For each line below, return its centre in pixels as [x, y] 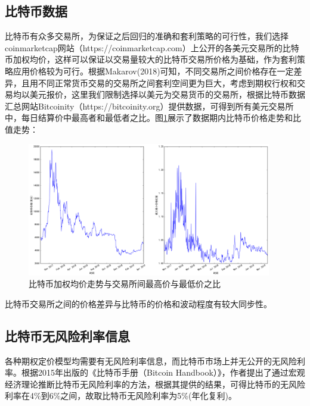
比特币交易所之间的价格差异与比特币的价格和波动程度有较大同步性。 [138, 303]
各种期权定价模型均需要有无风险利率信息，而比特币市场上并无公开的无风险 [151, 360]
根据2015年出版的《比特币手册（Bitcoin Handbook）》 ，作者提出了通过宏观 [163, 372]
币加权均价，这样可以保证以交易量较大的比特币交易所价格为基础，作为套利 [151, 59]
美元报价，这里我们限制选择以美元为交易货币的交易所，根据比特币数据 [167, 94]
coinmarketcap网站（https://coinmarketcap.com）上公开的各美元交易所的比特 [152, 47]
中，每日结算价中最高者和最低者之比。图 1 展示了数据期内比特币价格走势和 [149, 118]
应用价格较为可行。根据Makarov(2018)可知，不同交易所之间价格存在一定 [153, 71]
